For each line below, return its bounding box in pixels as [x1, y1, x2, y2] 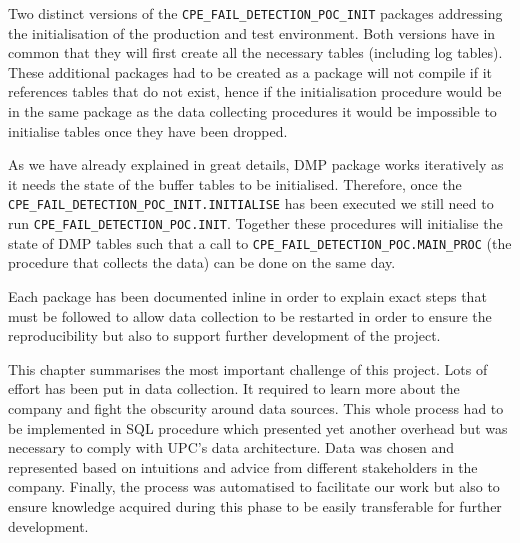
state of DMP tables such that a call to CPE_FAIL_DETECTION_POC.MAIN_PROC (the [8, 232, 512, 253]
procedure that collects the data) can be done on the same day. [8, 252, 396, 273]
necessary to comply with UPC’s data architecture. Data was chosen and [8, 437, 455, 458]
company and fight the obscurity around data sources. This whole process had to [8, 397, 504, 418]
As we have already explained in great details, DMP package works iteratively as [8, 154, 504, 175]
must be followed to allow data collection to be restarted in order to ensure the [8, 305, 492, 326]
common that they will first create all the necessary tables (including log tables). [8, 42, 503, 63]
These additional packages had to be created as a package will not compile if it [8, 61, 493, 82]
